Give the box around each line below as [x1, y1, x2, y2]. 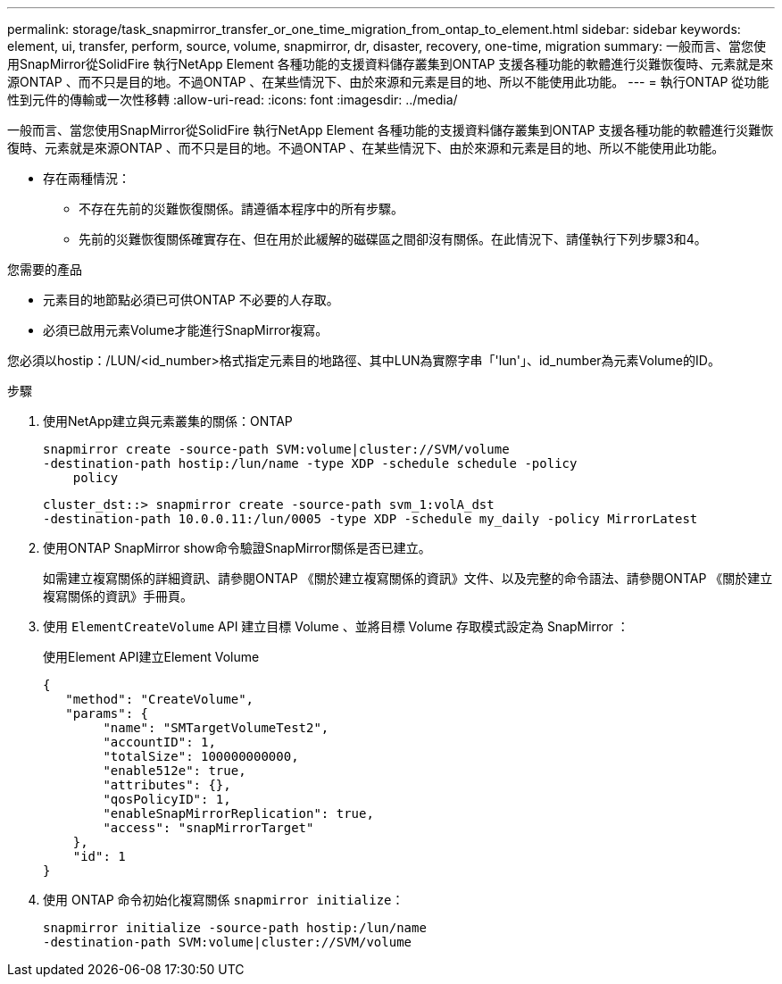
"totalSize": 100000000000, [103, 749, 299, 763]
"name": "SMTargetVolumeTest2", [103, 721, 329, 735]
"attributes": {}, [103, 778, 231, 792]
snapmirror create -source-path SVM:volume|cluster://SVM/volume [43, 442, 510, 456]
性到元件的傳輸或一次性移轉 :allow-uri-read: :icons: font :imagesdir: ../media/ [7, 92, 458, 107]
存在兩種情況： [43, 171, 130, 186]
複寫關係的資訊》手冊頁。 [43, 588, 193, 604]
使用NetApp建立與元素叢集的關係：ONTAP [43, 413, 293, 429]
